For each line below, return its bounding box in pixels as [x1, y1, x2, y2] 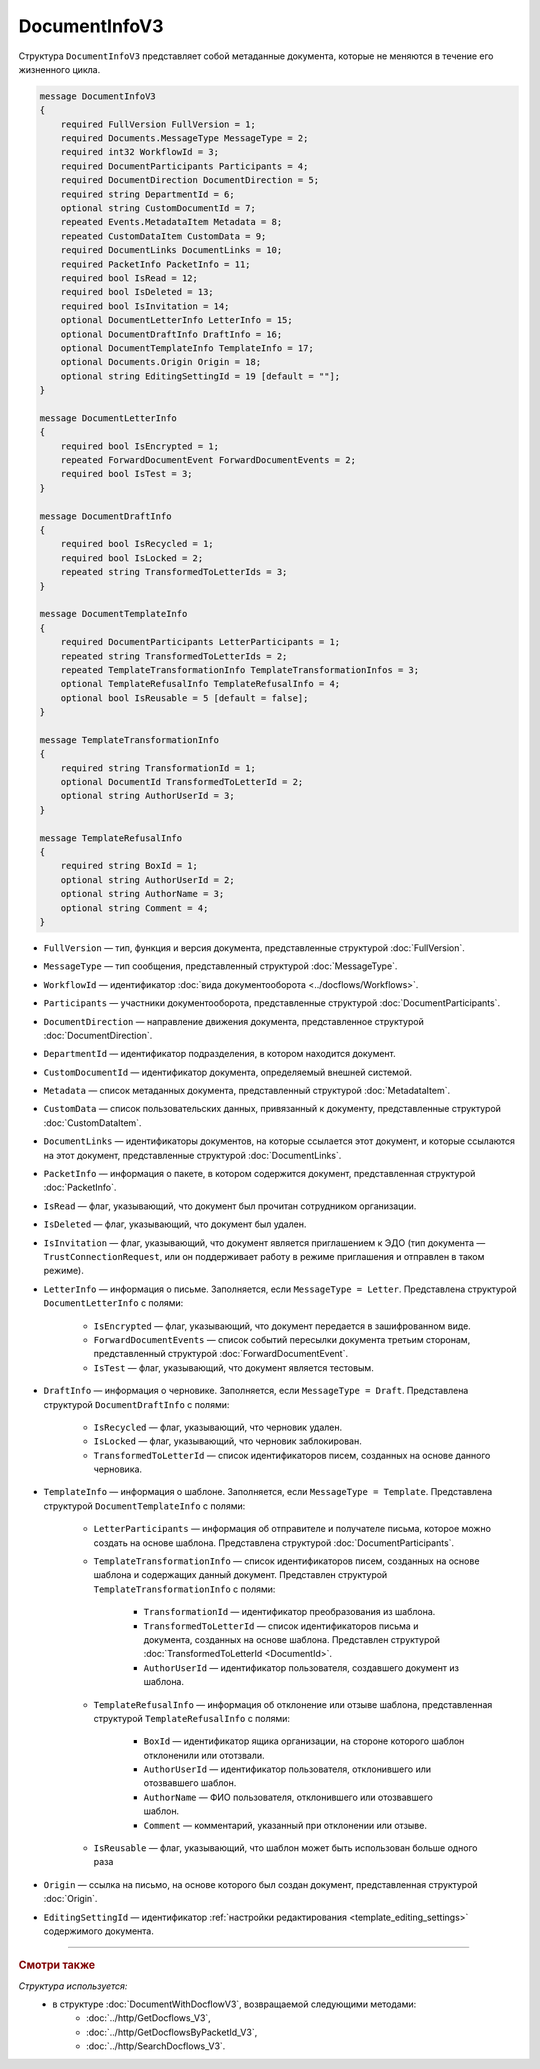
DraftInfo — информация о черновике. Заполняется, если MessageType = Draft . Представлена [43, 1385, 469, 1397]
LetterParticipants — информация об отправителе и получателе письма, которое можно [93, 1523, 492, 1535]
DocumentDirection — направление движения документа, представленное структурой [43, 1015, 424, 1027]
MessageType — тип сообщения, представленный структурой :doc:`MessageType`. [43, 960, 398, 972]
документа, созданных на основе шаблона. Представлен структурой [143, 1633, 440, 1645]
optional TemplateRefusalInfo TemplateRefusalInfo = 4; [60, 678, 341, 690]
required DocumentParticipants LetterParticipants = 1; [60, 636, 341, 648]
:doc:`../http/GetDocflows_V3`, [86, 2012, 212, 2024]
